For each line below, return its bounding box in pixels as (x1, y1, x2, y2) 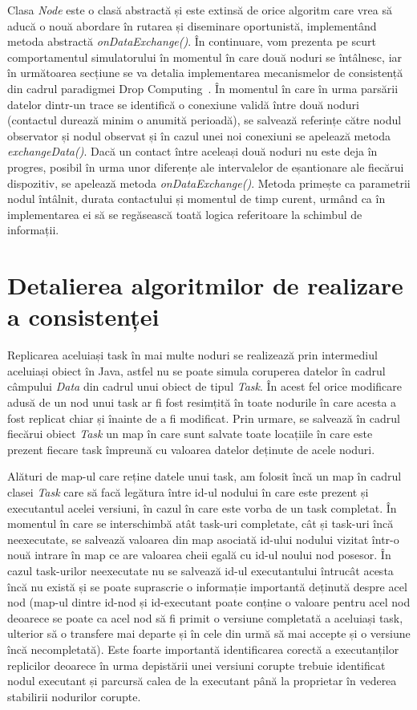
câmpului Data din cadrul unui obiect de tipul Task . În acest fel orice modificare (7, 378, 403, 395)
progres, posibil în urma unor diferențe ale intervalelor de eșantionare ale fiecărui (7, 158, 404, 175)
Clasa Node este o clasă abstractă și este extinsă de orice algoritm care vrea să (7, 2, 392, 18)
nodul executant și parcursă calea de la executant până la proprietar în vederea (7, 672, 397, 689)
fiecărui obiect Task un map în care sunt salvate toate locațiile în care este (7, 425, 373, 442)
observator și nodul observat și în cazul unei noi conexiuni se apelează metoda (7, 127, 391, 144)
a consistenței (7, 300, 160, 333)
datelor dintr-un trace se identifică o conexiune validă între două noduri (7, 95, 359, 112)
